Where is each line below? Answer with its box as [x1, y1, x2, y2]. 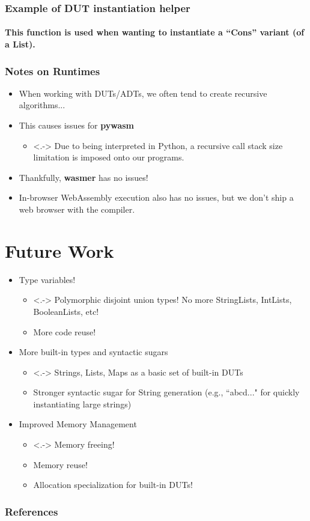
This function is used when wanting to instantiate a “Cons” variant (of [5, 26, 305, 38]
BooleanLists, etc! [33, 305, 99, 317]
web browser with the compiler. [19, 203, 135, 215]
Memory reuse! [33, 458, 88, 471]
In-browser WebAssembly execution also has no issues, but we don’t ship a [19, 191, 294, 204]
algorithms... [19, 99, 65, 111]
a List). [5, 38, 35, 50]
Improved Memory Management [19, 418, 137, 430]
